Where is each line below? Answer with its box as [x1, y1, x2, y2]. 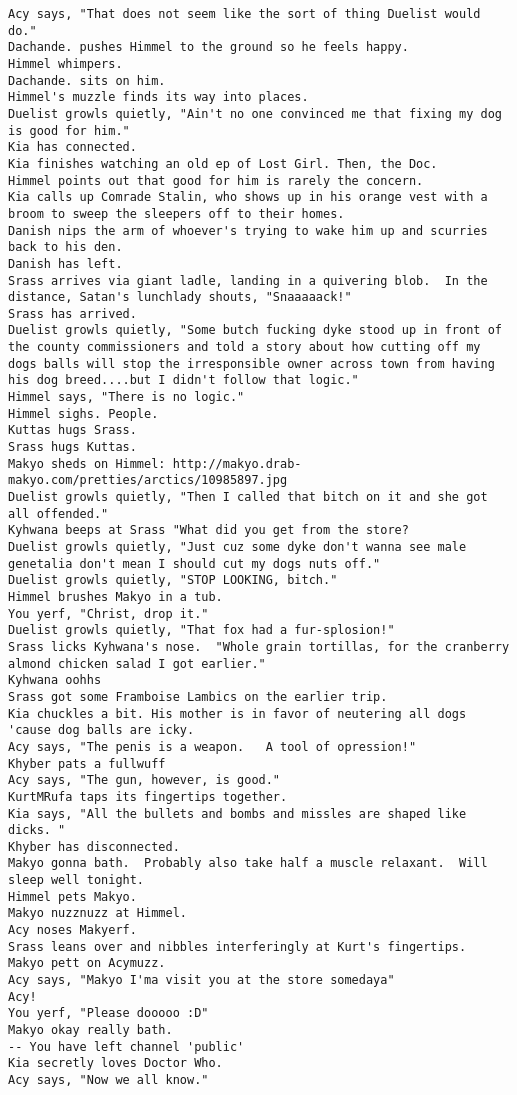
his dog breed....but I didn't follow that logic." [8, 373, 359, 388]
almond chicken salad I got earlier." [8, 656, 266, 671]
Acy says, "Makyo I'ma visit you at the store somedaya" [8, 973, 395, 988]
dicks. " [8, 823, 66, 838]
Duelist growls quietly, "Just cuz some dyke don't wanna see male [8, 540, 467, 554]
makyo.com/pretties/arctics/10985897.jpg [8, 473, 288, 488]
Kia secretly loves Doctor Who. [8, 1056, 223, 1071]
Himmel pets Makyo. [8, 889, 137, 904]
